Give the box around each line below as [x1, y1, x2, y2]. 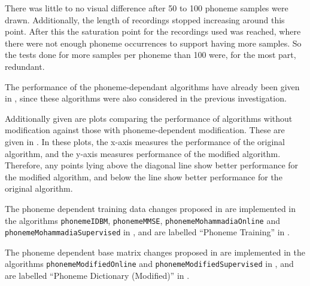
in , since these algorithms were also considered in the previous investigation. [5, 92, 287, 104]
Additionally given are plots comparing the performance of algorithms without [5, 112, 293, 124]
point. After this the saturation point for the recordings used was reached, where [5, 25, 301, 38]
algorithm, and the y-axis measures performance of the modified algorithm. [5, 147, 281, 159]
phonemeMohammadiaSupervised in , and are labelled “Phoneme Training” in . [5, 226, 290, 238]
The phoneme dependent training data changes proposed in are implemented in [5, 202, 296, 214]
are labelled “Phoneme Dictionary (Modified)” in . [5, 269, 190, 282]
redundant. [5, 60, 45, 72]
